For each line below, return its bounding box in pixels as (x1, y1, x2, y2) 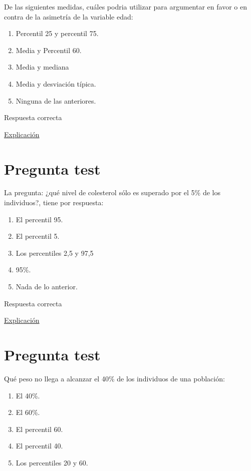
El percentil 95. (16, 214, 63, 224)
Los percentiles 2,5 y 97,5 (16, 247, 94, 258)
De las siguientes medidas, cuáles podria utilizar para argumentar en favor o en (4, 2, 247, 12)
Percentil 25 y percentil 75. (16, 28, 99, 39)
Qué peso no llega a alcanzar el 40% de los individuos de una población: (4, 373, 225, 383)
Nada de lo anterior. (16, 281, 78, 292)
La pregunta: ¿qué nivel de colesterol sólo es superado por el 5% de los (4, 187, 220, 198)
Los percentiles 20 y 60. (16, 457, 88, 467)
